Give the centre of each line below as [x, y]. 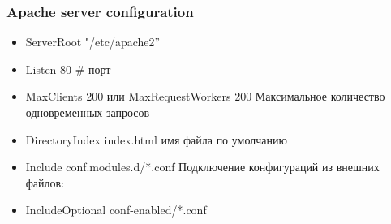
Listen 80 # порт [68, 69]
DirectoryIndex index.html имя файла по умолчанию [156, 139]
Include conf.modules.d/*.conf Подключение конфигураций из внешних [202, 167]
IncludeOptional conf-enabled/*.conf [116, 210]
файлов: [45, 182]
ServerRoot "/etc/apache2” [93, 42]
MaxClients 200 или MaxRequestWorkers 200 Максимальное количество [205, 96]
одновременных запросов [88, 112]
